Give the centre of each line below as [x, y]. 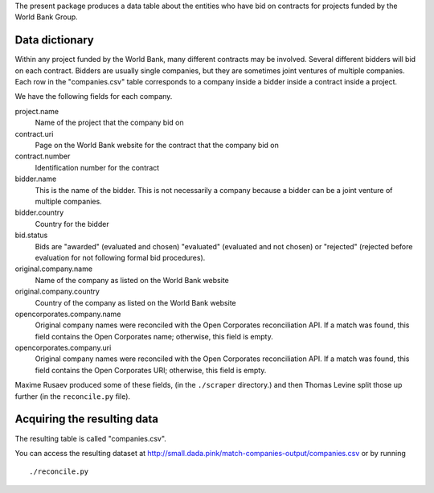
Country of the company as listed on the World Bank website [135, 302]
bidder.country [39, 212]
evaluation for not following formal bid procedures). [120, 257]
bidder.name [36, 179]
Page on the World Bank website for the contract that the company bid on [157, 146]
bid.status [31, 235]
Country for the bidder [72, 224]
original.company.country [57, 292]
